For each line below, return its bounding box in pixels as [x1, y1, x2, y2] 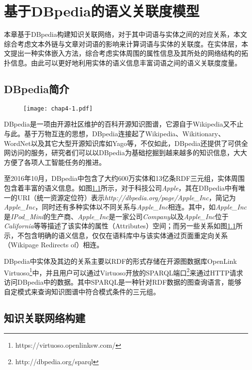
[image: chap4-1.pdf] [23, 105, 93, 112]
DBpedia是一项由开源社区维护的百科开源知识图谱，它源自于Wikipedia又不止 [4, 119, 244, 129]
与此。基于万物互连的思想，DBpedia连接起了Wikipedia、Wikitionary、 [4, 128, 225, 138]
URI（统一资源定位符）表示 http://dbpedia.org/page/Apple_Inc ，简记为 [17, 192, 236, 202]
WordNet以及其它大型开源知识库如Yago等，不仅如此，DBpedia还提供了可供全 [4, 138, 248, 148]
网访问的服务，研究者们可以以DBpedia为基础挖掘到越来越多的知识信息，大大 [4, 147, 247, 158]
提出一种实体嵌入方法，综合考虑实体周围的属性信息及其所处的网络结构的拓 [10, 48, 248, 58]
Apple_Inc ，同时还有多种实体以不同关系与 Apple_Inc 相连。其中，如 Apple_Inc [4, 202, 247, 212]
